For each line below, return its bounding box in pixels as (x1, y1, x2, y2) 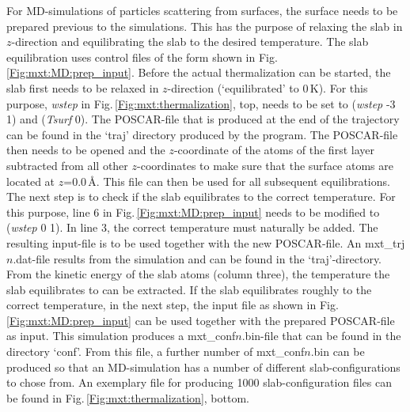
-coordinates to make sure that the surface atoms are (137, 157, 393, 173)
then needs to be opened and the (6, 142, 165, 158)
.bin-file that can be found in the (241, 327, 401, 344)
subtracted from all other (6, 157, 128, 173)
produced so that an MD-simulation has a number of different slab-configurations (6, 358, 401, 375)
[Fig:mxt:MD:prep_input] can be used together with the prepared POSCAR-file (6, 312, 395, 328)
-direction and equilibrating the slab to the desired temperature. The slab (11, 33, 369, 50)
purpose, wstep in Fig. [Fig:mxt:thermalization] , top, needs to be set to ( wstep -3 (6, 95, 396, 112)
